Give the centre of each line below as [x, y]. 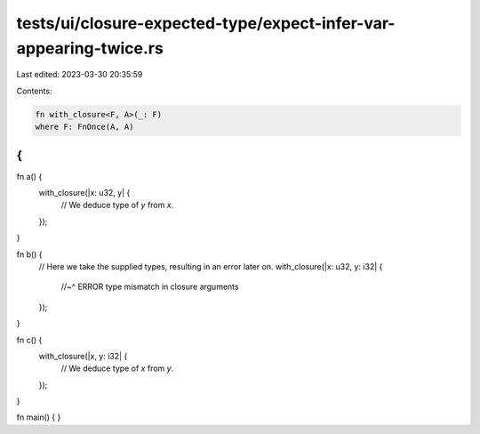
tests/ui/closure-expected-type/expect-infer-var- [206, 23]
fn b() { [30, 254]
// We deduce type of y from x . [117, 205]
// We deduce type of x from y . [117, 368]
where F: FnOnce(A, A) [84, 127]
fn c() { [29, 340]
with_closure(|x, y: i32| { [83, 356]
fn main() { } [39, 417]
